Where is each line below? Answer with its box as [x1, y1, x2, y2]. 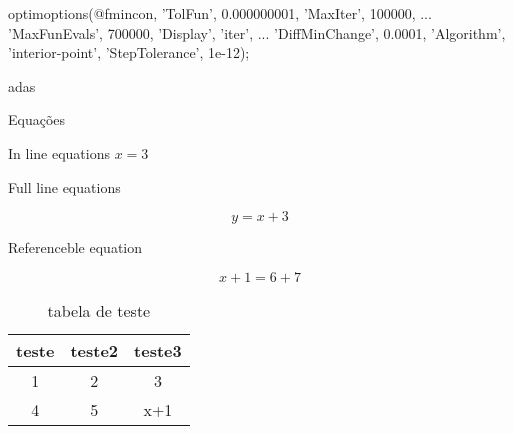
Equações [8, 109, 66, 130]
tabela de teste [47, 298, 151, 322]
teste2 [70, 338, 119, 362]
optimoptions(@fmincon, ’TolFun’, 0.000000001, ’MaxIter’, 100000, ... [8, 3, 432, 23]
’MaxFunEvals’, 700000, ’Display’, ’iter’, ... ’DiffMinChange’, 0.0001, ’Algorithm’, [8, 22, 506, 43]
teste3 [134, 338, 182, 362]
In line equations [8, 142, 110, 163]
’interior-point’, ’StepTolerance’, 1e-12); [8, 42, 250, 63]
